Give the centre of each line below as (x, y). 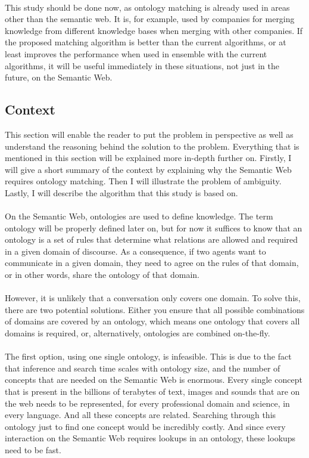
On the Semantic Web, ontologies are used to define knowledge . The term (139, 216)
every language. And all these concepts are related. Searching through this (141, 415)
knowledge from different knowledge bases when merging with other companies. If (154, 30)
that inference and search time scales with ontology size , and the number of (143, 368)
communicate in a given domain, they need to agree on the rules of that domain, (152, 263)
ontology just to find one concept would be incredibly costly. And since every (145, 426)
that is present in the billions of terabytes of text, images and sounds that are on (152, 392)
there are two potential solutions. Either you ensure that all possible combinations (155, 309)
